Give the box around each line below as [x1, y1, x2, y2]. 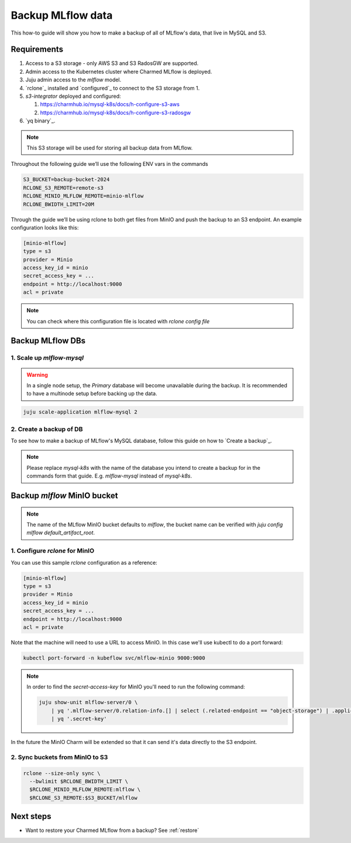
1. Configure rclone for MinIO [11, 547, 95, 555]
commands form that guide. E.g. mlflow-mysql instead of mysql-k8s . [26, 472, 192, 480]
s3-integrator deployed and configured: [25, 93, 121, 100]
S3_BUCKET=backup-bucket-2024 [23, 176, 110, 183]
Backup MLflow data [11, 9, 113, 22]
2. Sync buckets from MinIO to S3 [11, 753, 108, 761]
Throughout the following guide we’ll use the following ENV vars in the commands [11, 161, 208, 168]
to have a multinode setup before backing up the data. [26, 390, 157, 397]
